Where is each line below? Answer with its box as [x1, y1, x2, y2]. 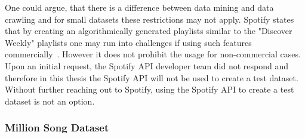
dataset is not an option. [5, 94, 95, 107]
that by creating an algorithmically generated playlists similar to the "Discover [5, 24, 292, 37]
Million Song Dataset [5, 120, 109, 135]
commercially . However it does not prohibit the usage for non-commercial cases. [5, 48, 301, 60]
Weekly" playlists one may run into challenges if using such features [5, 36, 252, 48]
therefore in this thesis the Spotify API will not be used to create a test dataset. [5, 71, 298, 84]
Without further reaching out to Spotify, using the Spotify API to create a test [5, 83, 294, 96]
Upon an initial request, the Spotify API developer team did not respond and [5, 59, 288, 72]
